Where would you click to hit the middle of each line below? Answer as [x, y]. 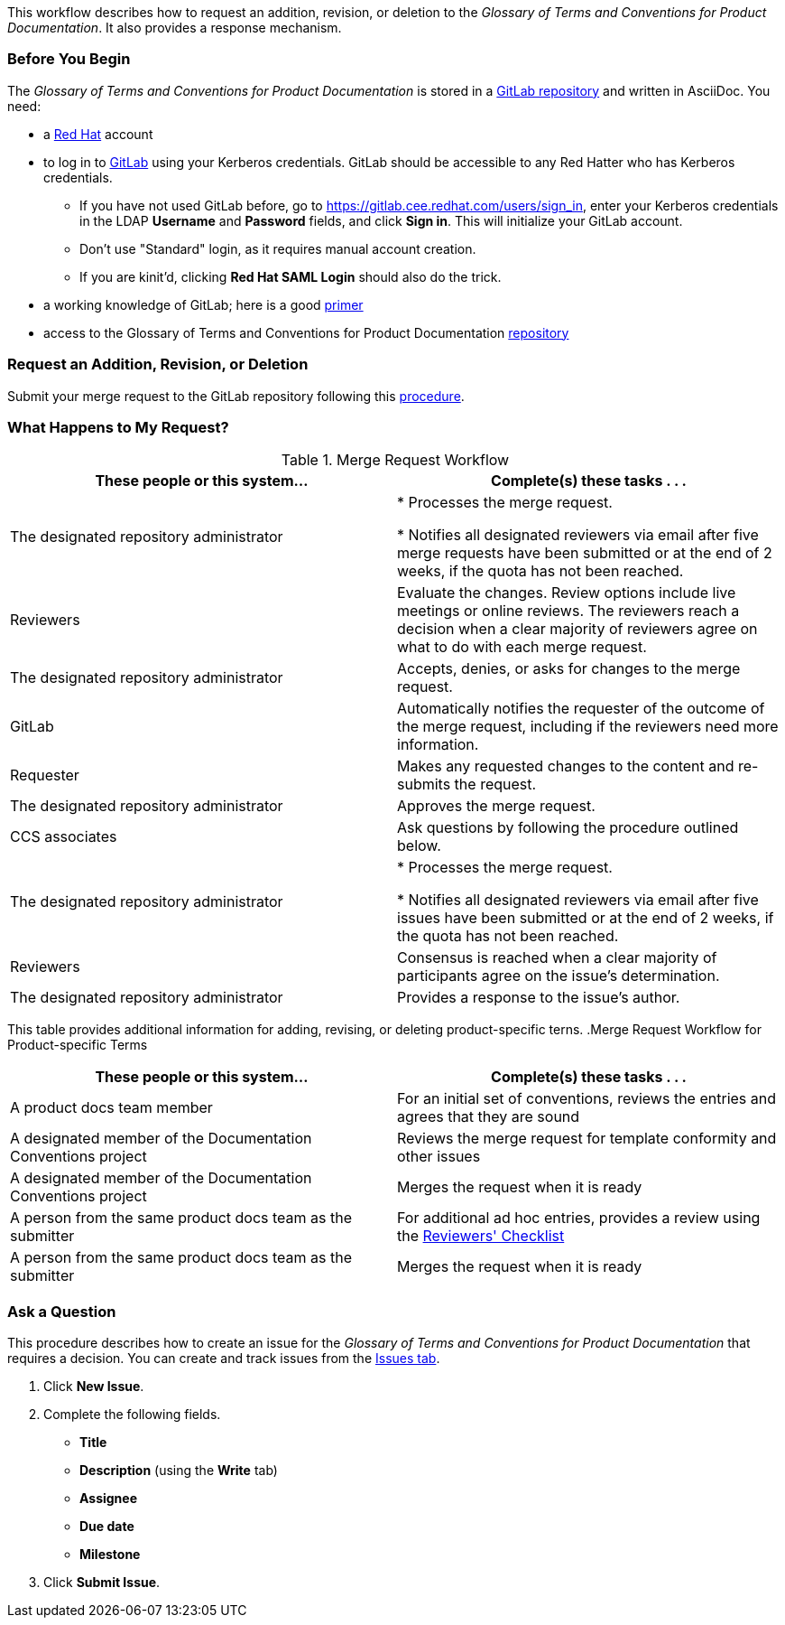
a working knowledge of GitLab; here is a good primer [203, 304]
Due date [107, 1526]
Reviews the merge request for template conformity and [587, 1139]
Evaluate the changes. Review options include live [567, 593]
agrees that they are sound [489, 1117]
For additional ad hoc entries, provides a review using [579, 1218]
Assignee [109, 1498]
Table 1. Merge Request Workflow [395, 460]
